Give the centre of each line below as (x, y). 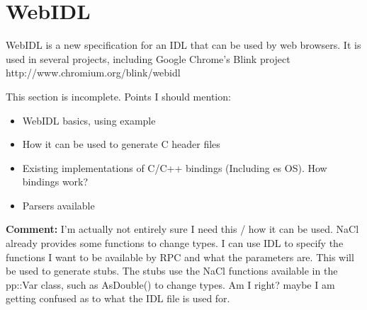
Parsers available (58, 205)
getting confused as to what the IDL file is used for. (118, 298)
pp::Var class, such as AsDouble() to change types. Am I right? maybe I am (170, 284)
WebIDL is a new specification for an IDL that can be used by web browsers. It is (183, 45)
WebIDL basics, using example (89, 120)
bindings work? (55, 182)
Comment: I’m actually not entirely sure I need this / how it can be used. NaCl (182, 229)
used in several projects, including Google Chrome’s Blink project (148, 58)
